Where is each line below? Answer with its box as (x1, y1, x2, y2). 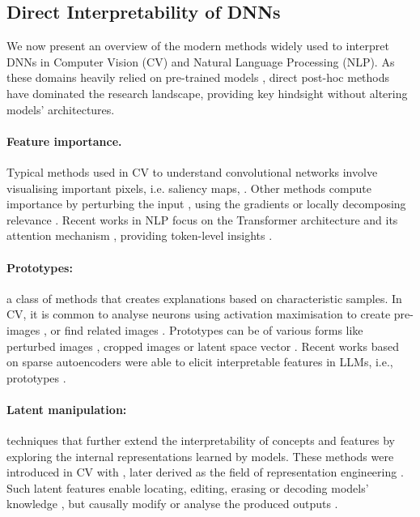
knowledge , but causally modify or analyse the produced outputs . (6, 495, 338, 512)
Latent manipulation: (6, 400, 127, 417)
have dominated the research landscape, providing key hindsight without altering (6, 84, 408, 101)
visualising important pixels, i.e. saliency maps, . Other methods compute (6, 179, 371, 196)
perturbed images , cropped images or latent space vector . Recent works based (6, 337, 399, 354)
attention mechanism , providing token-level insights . (6, 227, 273, 244)
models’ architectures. (6, 100, 115, 117)
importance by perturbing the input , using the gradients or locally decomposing (6, 195, 406, 212)
